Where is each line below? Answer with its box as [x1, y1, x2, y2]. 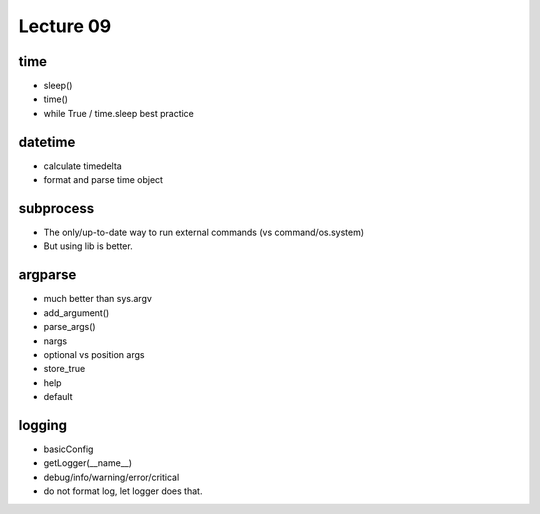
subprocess [18, 200, 95, 217]
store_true [43, 363, 86, 375]
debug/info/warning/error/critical [43, 471, 180, 483]
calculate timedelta [43, 160, 122, 172]
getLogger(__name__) [43, 457, 133, 469]
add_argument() [43, 306, 110, 319]
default [43, 391, 74, 403]
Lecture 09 [18, 15, 112, 37]
